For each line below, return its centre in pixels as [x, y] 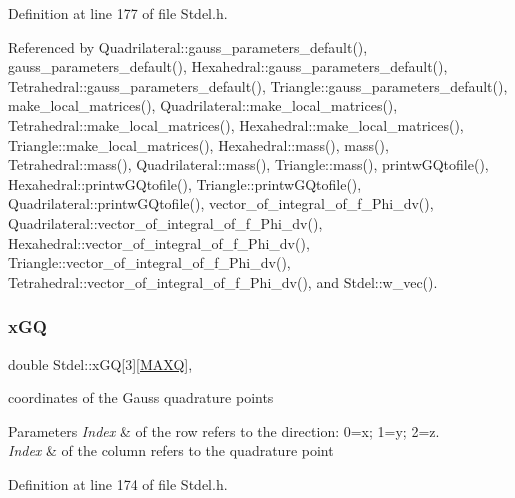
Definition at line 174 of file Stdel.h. [118, 483]
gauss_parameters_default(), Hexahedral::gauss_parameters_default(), [228, 66]
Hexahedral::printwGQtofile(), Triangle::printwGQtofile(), [185, 183]
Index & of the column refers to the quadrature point [171, 450]
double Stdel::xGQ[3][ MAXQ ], [100, 363]
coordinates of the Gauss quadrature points [141, 397]
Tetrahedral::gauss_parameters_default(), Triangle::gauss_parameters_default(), [258, 85]
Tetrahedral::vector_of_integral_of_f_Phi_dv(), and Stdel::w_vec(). [223, 281]
